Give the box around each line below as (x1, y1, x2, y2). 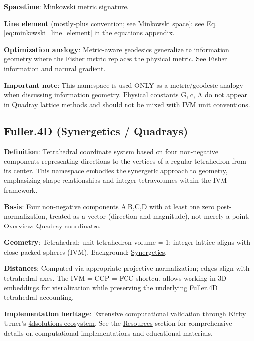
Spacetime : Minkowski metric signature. (4, 1, 129, 11)
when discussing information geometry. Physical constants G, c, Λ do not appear (4, 89, 247, 100)
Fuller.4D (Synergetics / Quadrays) (4, 123, 188, 138)
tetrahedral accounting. (4, 292, 74, 302)
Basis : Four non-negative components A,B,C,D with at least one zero (4, 201, 215, 211)
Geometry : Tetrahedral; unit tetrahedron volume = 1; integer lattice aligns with (4, 237, 250, 247)
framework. (4, 184, 38, 195)
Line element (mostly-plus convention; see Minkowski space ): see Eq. (4, 18, 217, 28)
